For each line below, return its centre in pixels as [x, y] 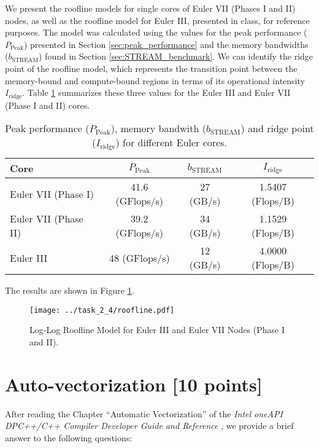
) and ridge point [277, 128]
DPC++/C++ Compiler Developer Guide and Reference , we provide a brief [149, 426]
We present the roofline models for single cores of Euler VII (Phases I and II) [150, 8]
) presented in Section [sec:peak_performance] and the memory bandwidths [166, 44]
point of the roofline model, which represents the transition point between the [151, 68]
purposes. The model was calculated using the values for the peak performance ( [156, 32]
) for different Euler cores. [171, 143]
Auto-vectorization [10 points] [134, 384]
